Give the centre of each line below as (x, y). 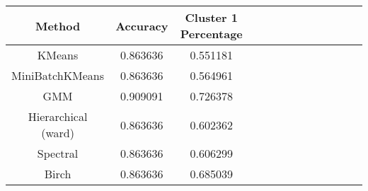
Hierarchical (58, 116)
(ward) (58, 133)
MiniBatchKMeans (58, 75)
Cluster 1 (211, 17)
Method (58, 25)
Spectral (58, 153)
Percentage (211, 34)
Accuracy (142, 25)
